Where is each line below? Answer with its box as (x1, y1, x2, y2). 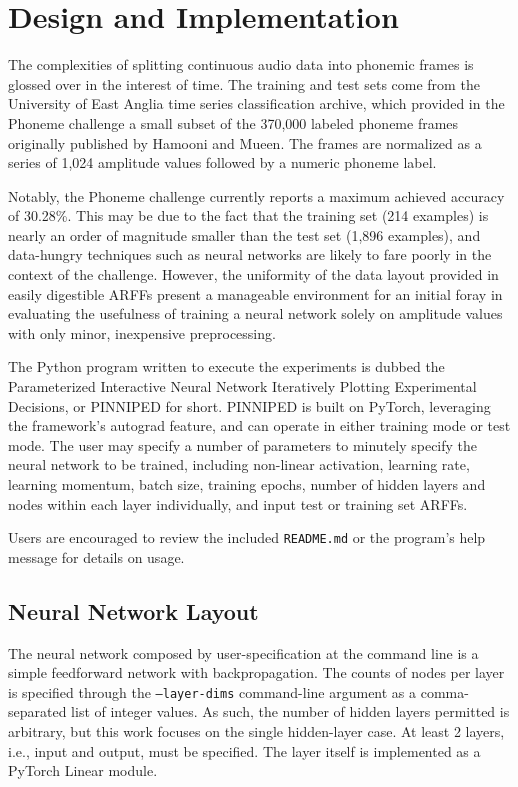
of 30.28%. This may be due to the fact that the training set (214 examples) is (8, 205, 489, 226)
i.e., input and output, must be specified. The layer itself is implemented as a (8, 740, 481, 761)
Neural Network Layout (8, 595, 259, 626)
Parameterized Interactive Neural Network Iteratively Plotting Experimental (8, 376, 477, 397)
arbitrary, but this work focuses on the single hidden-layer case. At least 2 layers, (8, 721, 505, 742)
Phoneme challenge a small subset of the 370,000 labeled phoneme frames (8, 112, 459, 133)
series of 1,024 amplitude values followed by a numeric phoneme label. (8, 152, 437, 173)
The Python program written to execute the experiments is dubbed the (8, 356, 445, 377)
